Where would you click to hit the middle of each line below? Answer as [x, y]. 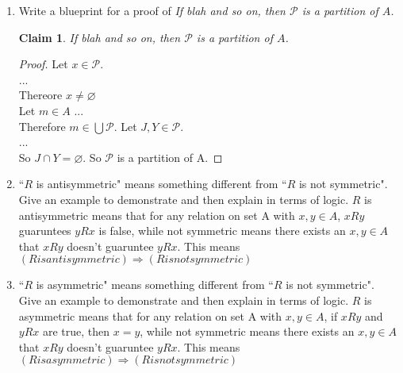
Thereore [40, 95]
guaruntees [45, 231]
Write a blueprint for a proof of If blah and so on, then [152, 10]
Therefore [42, 126]
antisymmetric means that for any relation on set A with [157, 215]
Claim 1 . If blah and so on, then [100, 37]
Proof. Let [43, 64]
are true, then [76, 331]
